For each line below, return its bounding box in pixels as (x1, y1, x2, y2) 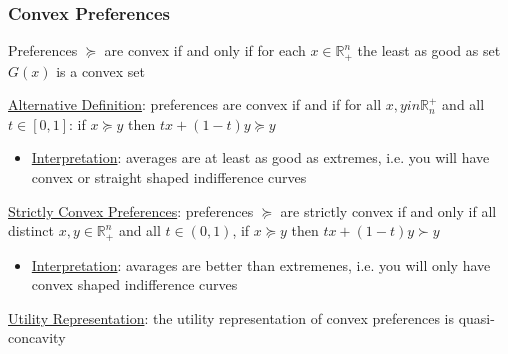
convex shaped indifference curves (31, 274, 238, 295)
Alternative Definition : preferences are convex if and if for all (8, 94, 382, 115)
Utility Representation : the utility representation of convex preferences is (8, 307, 454, 328)
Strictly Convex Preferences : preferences (8, 200, 254, 221)
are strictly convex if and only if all (280, 200, 497, 221)
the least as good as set (357, 40, 501, 61)
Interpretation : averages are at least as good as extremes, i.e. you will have (31, 147, 490, 168)
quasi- (458, 307, 495, 328)
